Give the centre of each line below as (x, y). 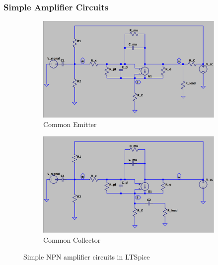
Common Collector (72, 240)
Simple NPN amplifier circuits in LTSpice (87, 256)
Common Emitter (70, 124)
